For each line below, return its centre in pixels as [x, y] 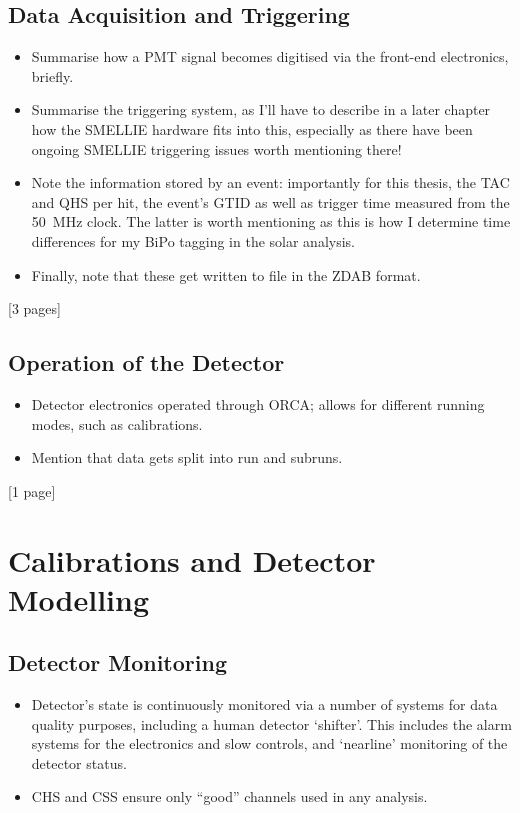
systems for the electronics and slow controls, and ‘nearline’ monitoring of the [269, 743]
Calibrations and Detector [192, 559]
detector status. [79, 762]
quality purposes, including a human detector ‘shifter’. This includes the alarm [271, 723]
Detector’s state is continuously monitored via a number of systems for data [264, 704]
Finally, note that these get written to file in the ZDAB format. [226, 274]
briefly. [52, 75]
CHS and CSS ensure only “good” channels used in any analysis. [229, 796]
